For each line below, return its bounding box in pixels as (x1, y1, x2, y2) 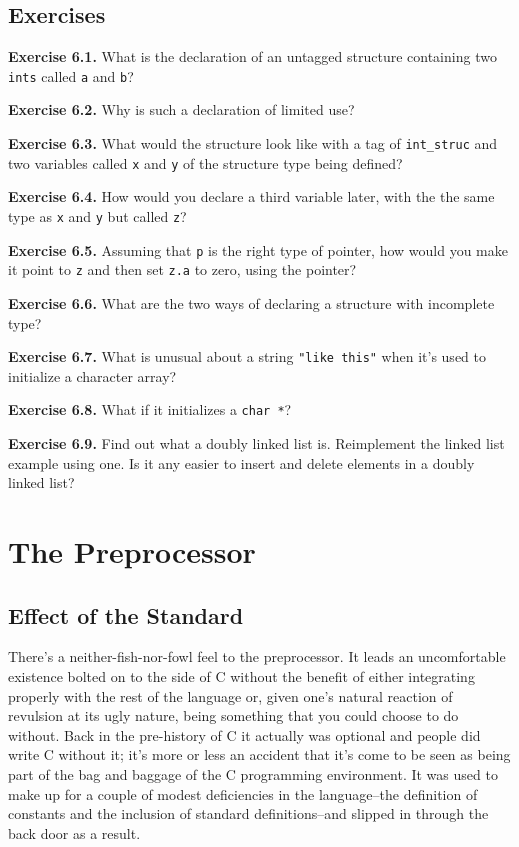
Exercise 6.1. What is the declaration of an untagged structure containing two (8, 46, 497, 67)
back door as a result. (8, 822, 141, 843)
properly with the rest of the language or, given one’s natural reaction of (8, 685, 453, 706)
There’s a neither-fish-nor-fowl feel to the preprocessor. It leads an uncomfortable (8, 646, 506, 667)
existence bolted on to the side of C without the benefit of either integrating (8, 665, 475, 686)
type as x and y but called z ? (8, 205, 187, 226)
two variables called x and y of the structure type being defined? (8, 152, 403, 173)
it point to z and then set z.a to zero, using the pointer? (8, 259, 357, 280)
